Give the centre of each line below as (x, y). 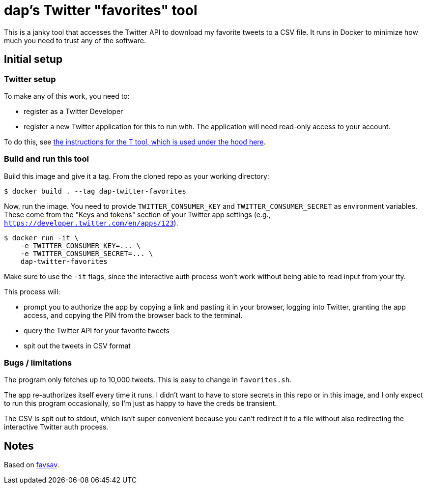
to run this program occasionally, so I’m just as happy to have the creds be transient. (141, 403)
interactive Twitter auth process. (56, 427)
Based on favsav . (32, 465)
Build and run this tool (46, 159)
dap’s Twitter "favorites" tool (101, 10)
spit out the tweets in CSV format (77, 345)
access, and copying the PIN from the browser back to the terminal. (133, 315)
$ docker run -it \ (41, 238)
